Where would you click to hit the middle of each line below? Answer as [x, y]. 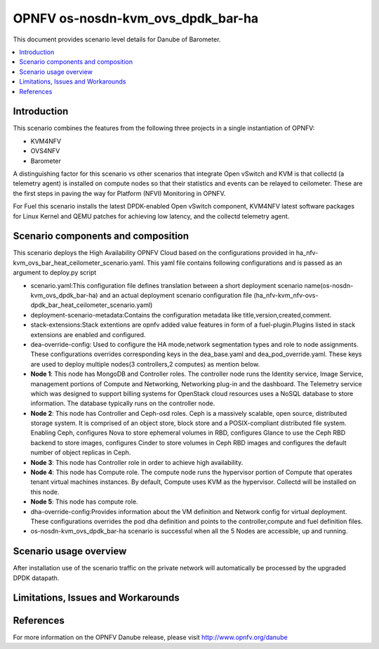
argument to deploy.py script [55, 273]
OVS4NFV [45, 151]
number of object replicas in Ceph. [81, 452]
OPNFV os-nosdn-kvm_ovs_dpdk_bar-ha [136, 18]
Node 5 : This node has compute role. [84, 501]
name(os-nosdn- [329, 285]
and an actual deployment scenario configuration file [176, 295]
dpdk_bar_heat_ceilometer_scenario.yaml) [92, 305]
